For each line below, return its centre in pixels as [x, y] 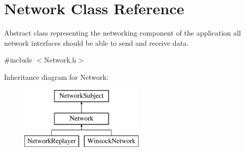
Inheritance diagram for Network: [56, 77]
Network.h [60, 60]
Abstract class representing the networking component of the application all [122, 33]
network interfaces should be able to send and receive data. [96, 42]
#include [18, 60]
